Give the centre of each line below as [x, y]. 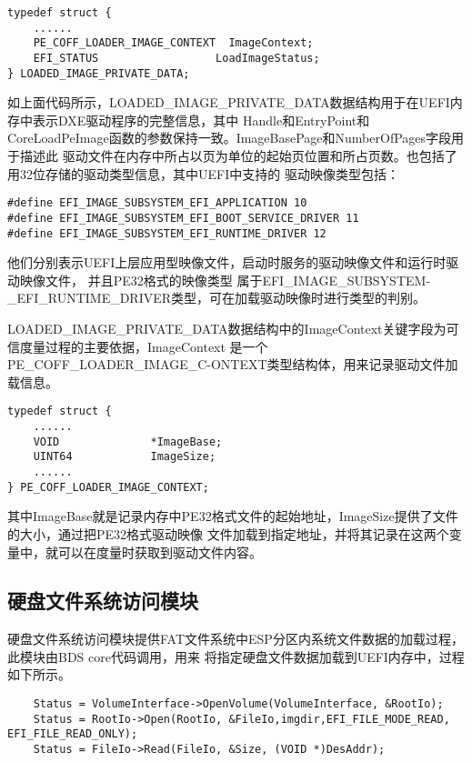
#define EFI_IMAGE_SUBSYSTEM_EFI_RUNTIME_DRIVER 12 [167, 233]
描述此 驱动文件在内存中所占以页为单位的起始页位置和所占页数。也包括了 [238, 156]
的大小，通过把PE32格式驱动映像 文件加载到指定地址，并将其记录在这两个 [228, 533]
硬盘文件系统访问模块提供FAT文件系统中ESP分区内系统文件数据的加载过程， [236, 639]
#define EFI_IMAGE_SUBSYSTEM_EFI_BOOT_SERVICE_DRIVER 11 [183, 218]
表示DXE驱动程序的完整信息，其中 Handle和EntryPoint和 [201, 120]
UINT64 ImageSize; [125, 457]
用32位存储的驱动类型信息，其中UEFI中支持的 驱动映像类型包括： [203, 173]
